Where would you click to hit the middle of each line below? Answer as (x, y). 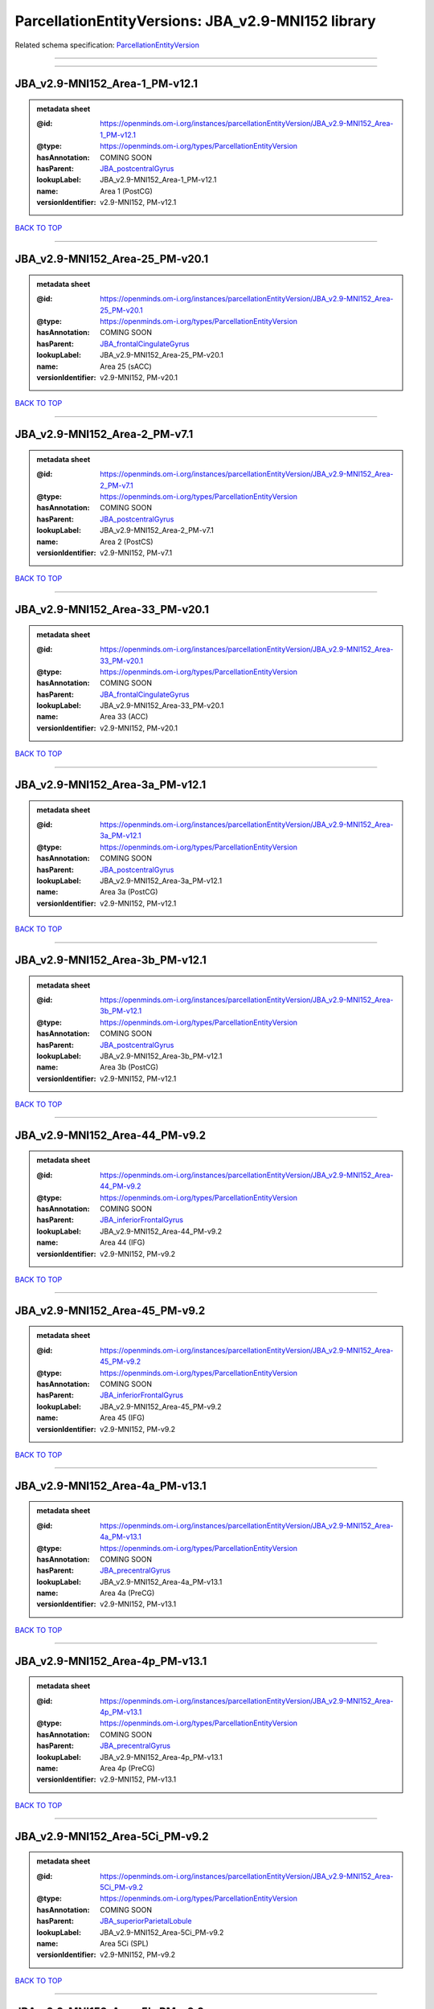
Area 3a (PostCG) (129, 892)
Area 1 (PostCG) (126, 191)
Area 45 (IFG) (122, 1418)
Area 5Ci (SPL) (124, 1943)
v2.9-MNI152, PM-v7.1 (136, 552)
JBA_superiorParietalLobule (146, 1921)
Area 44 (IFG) (123, 1242)
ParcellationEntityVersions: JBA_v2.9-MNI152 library (196, 21)
